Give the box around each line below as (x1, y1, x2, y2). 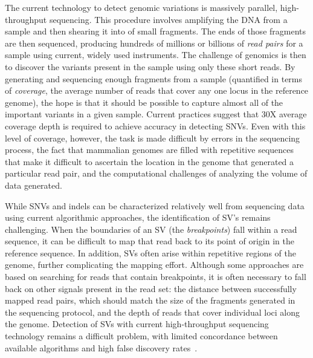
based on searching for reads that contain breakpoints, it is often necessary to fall (5, 270, 306, 283)
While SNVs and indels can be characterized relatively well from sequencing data (5, 199, 305, 212)
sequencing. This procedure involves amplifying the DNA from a (49, 13, 288, 25)
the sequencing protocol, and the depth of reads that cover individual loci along (5, 305, 300, 318)
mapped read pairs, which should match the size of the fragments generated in (5, 294, 295, 307)
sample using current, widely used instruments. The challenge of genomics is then (5, 48, 306, 61)
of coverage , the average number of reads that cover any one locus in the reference (5, 84, 309, 97)
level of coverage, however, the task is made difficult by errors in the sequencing (5, 131, 300, 144)
